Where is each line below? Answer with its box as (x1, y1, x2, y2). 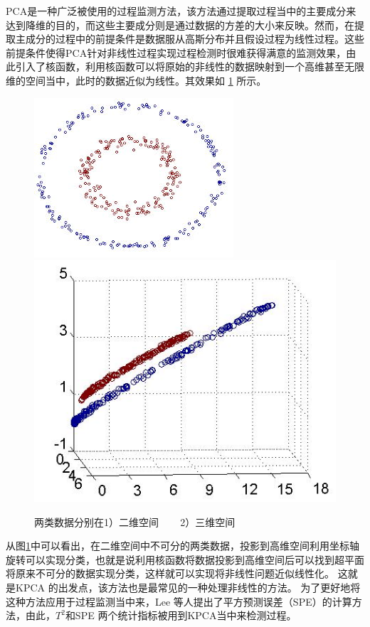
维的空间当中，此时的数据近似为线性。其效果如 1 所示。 (6, 73, 267, 87)
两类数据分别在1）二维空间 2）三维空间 (34, 514, 236, 529)
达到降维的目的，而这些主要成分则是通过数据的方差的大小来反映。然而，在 (6, 17, 354, 32)
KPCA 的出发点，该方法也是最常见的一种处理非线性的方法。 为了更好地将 (15, 580, 361, 595)
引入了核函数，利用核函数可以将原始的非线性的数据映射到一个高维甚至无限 (15, 59, 364, 74)
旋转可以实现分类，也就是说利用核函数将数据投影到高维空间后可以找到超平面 (6, 552, 364, 567)
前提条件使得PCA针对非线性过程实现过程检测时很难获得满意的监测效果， (6, 45, 347, 60)
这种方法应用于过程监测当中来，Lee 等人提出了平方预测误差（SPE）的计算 (6, 594, 352, 609)
